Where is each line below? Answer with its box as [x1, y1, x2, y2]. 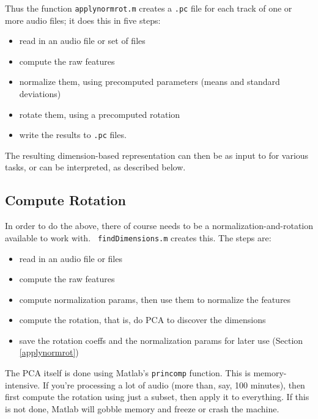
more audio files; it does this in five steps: [5, 13, 161, 26]
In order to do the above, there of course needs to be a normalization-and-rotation [5, 219, 313, 232]
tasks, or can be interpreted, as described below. [5, 161, 186, 173]
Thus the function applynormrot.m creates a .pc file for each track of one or [5, 2, 292, 14]
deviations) [19, 87, 61, 100]
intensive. [5, 378, 40, 391]
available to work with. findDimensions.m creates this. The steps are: [5, 231, 272, 244]
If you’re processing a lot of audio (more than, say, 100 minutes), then [42, 378, 305, 391]
